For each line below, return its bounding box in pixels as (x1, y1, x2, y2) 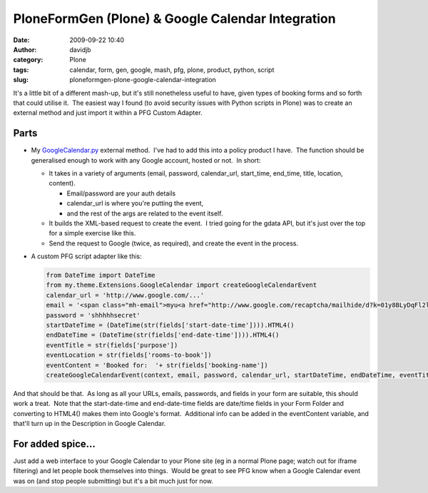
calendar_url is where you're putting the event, (66, 199, 204, 208)
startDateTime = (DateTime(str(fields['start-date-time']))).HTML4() (46, 321, 295, 330)
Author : (13, 45, 37, 54)
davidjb (69, 45, 92, 54)
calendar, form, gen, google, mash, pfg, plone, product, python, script (69, 65, 275, 74)
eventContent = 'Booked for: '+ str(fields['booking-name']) (46, 361, 268, 369)
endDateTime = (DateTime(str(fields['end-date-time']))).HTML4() (46, 331, 280, 339)
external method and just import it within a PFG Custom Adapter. (13, 108, 203, 117)
